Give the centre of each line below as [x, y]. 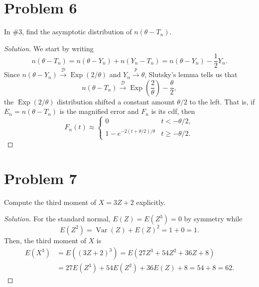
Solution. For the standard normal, [57, 219]
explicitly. [151, 202]
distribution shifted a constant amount [116, 101]
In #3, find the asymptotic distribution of [68, 32]
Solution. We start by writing [49, 48]
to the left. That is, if [222, 101]
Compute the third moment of [50, 202]
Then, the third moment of [45, 240]
